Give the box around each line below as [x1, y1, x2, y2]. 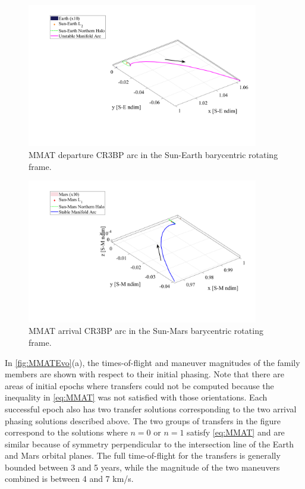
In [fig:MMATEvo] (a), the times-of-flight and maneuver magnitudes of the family [5, 356, 300, 368]
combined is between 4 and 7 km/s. [5, 472, 134, 485]
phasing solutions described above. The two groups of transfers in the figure [5, 414, 281, 427]
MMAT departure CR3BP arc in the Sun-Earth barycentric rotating [29, 149, 278, 161]
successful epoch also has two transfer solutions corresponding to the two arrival [5, 402, 297, 415]
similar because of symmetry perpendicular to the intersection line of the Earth [5, 437, 294, 450]
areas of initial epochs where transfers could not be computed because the [5, 379, 274, 392]
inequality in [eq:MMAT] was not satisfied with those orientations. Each [5, 391, 268, 403]
